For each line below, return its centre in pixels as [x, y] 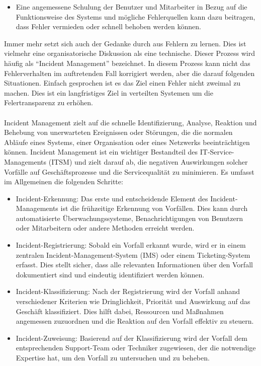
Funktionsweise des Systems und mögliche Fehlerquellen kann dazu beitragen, [136, 16]
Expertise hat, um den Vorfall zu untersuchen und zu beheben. [113, 357]
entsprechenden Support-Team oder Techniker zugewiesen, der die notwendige [136, 348]
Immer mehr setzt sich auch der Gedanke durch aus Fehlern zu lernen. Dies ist [125, 43]
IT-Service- [217, 152]
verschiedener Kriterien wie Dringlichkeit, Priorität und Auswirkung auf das [133, 301]
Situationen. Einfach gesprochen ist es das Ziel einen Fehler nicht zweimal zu [122, 83]
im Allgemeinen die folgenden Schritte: [64, 181]
